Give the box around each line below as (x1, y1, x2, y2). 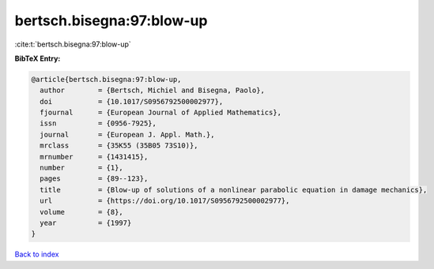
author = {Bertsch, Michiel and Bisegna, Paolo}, (40, 86, 265, 95)
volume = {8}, (40, 207, 124, 216)
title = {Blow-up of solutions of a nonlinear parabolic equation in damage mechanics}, (40, 185, 428, 194)
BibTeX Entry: (14, 54, 61, 63)
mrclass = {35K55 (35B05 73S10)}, (40, 141, 198, 150)
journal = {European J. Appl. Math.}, (40, 130, 215, 139)
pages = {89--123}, (40, 174, 149, 183)
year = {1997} (40, 219, 132, 227)
